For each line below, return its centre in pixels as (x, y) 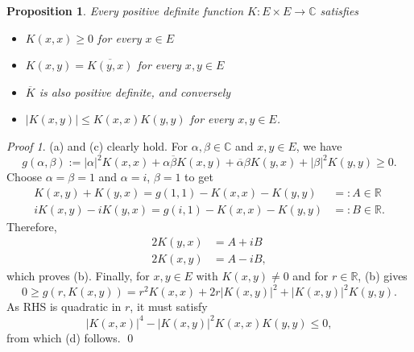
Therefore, (32, 226)
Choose (25, 177)
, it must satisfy (169, 306)
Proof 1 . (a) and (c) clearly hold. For (97, 145)
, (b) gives (383, 276)
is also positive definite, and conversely (135, 91)
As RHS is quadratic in (64, 306)
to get (199, 177)
